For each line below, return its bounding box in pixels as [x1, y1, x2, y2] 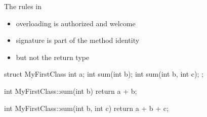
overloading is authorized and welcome [16, 18, 136, 28]
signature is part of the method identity [16, 35, 140, 45]
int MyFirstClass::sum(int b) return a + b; [4, 85, 137, 96]
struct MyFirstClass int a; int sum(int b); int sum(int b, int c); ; [4, 69, 203, 79]
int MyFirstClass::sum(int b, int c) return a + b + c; [4, 102, 169, 113]
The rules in [4, 1, 42, 11]
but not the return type [16, 51, 90, 62]
